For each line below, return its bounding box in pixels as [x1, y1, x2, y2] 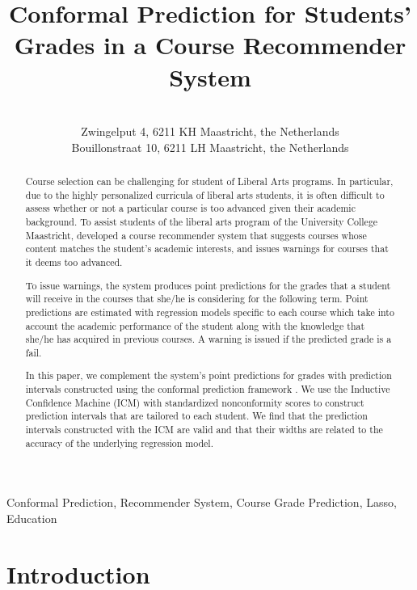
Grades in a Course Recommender [14, 28, 406, 61]
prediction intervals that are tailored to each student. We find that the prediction [25, 409, 368, 423]
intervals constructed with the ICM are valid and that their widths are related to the [25, 423, 383, 436]
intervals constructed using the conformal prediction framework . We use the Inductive [25, 382, 390, 396]
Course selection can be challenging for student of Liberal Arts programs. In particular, [25, 175, 394, 188]
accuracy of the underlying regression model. [25, 436, 213, 449]
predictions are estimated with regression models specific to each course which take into [25, 305, 394, 318]
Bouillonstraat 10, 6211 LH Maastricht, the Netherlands [71, 138, 349, 155]
